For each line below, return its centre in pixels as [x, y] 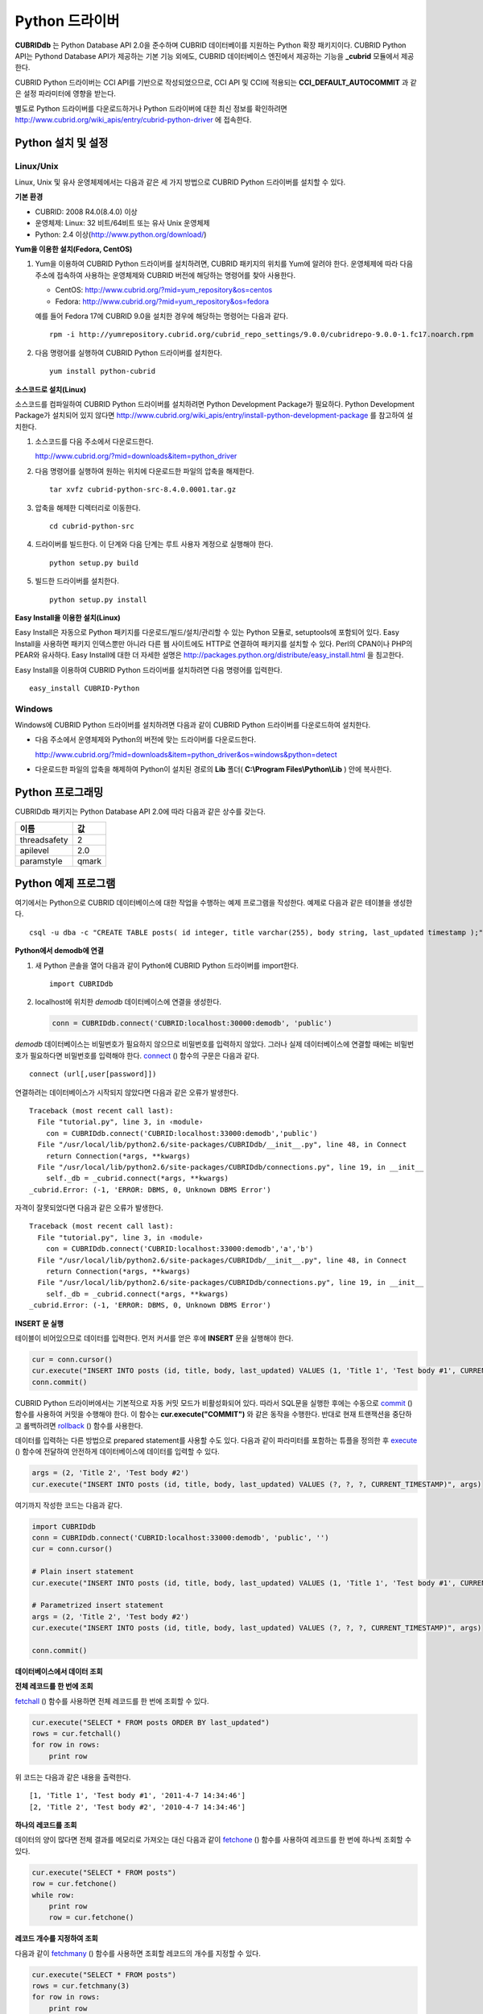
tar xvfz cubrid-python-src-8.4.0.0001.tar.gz [143, 490]
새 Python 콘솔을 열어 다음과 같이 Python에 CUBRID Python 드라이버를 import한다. [167, 965]
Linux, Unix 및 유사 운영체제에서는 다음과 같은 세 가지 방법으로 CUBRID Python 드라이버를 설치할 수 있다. [180, 182]
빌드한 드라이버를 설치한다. [77, 581]
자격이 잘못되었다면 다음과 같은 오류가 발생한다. [89, 1208]
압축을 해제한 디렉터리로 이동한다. [88, 508]
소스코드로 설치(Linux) [51, 389]
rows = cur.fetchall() [76, 1734]
